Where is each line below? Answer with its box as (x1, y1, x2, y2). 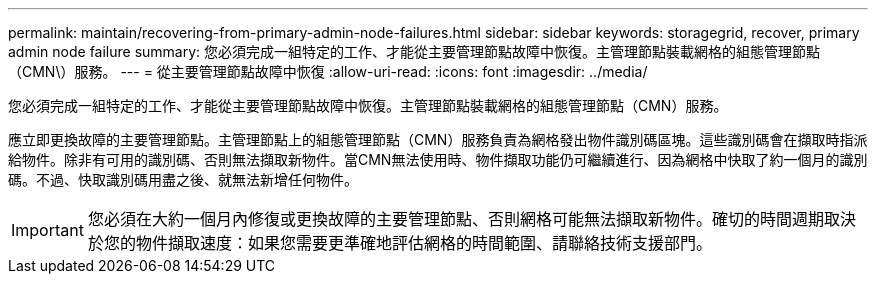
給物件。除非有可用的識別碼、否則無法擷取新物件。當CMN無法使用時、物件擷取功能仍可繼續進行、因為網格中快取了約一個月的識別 (8, 151, 868, 168)
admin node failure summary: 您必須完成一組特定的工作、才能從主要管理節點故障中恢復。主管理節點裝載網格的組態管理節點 (8, 43, 821, 60)
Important (11, 220, 84, 240)
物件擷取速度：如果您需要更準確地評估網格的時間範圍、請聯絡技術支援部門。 (135, 233, 712, 253)
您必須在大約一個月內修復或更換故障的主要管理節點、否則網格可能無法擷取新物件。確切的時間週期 (87, 209, 824, 229)
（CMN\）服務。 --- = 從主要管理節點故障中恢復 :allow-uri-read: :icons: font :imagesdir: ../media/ (8, 63, 648, 80)
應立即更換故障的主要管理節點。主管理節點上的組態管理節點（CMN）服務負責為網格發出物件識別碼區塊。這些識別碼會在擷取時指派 (8, 131, 868, 148)
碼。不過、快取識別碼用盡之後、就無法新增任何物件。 (8, 171, 358, 188)
